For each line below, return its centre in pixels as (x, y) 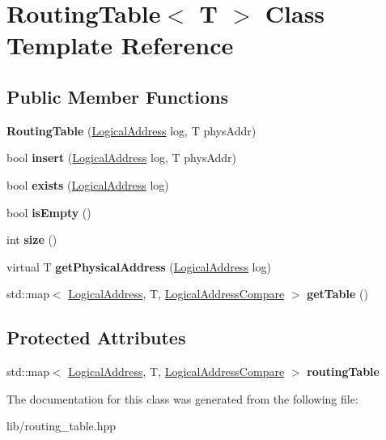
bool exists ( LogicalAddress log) (88, 184)
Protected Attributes (96, 337)
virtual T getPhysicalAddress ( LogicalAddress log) (139, 266)
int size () (32, 239)
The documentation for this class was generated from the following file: (182, 398)
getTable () (337, 294)
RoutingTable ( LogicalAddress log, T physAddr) (131, 130)
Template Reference (120, 45)
